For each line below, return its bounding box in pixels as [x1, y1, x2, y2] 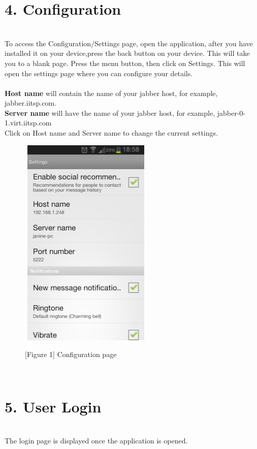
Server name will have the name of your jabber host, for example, [5, 107, 215, 118]
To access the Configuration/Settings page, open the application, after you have [5, 38, 253, 48]
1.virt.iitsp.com [5, 117, 52, 128]
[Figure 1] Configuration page [25, 349, 117, 360]
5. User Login [5, 396, 102, 416]
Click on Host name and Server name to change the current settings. [5, 127, 218, 138]
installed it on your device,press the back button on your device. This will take [5, 48, 250, 58]
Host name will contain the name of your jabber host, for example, [5, 87, 218, 98]
